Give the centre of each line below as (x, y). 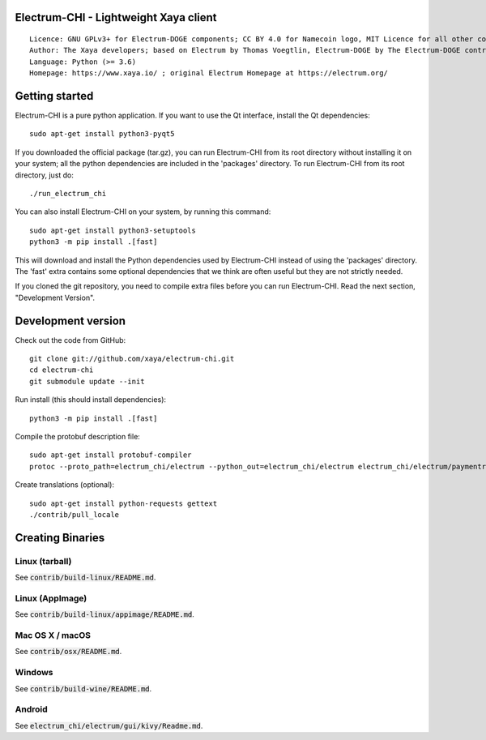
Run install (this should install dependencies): (90, 400)
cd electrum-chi (62, 370)
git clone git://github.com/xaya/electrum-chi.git (132, 359)
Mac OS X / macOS (53, 635)
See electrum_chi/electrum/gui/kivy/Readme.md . (109, 725)
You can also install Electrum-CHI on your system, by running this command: (143, 212)
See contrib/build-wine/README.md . (83, 688)
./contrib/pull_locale (75, 514)
